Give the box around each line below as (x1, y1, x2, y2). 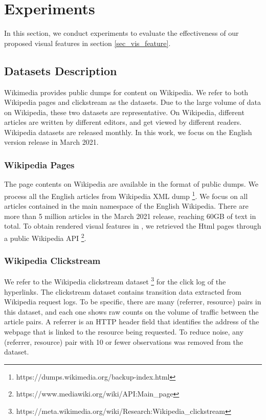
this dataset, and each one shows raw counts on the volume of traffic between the (4, 306, 259, 317)
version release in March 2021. (4, 137, 99, 147)
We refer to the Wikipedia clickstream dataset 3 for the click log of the (4, 275, 226, 287)
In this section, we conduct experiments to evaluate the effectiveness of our (4, 28, 239, 38)
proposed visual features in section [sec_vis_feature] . (4, 37, 171, 48)
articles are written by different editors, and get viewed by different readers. (4, 117, 242, 127)
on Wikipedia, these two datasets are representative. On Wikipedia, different (4, 106, 245, 117)
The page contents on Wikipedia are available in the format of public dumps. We (4, 179, 258, 189)
